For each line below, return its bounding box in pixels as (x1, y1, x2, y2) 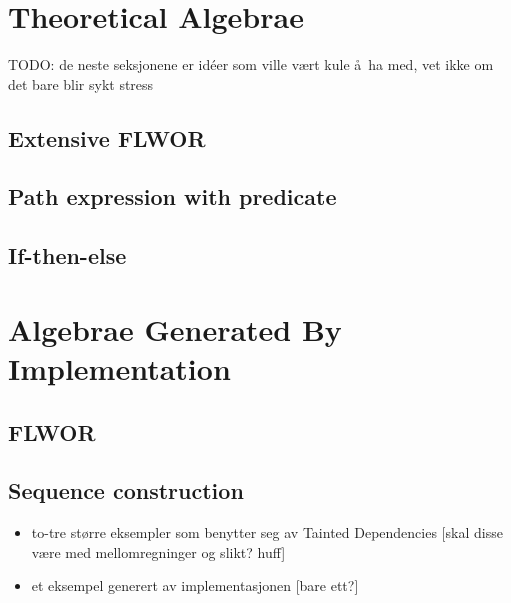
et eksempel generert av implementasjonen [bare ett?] (31, 575, 359, 596)
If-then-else (8, 240, 127, 271)
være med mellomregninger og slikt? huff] (31, 541, 286, 562)
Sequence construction (8, 475, 244, 506)
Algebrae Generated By (8, 308, 342, 349)
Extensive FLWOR (8, 122, 206, 153)
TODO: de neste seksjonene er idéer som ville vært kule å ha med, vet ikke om (8, 54, 494, 75)
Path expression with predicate (8, 181, 337, 212)
